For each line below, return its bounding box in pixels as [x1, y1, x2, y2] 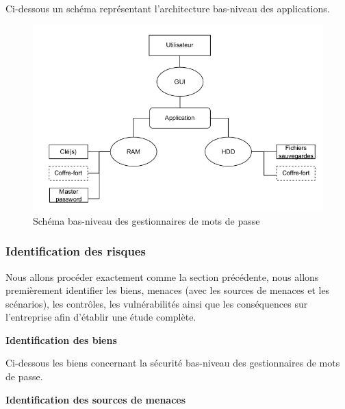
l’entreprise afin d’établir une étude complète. [5, 310, 196, 324]
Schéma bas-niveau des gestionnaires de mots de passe [33, 213, 260, 227]
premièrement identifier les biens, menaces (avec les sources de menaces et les [5, 283, 330, 297]
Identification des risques [5, 243, 146, 260]
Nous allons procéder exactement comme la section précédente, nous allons [5, 269, 319, 284]
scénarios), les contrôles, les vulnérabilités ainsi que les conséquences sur [5, 296, 308, 310]
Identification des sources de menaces [5, 392, 186, 406]
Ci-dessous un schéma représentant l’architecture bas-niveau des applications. [5, 1, 330, 15]
